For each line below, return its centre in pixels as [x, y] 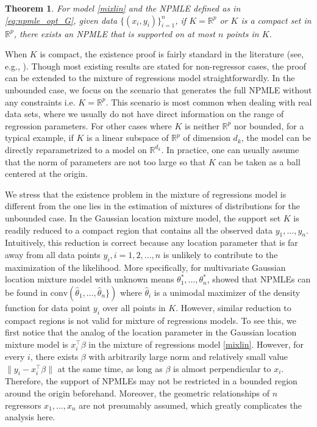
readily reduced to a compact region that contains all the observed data [139, 230]
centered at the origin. [46, 174]
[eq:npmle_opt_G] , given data [61, 20]
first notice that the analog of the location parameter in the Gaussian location [151, 332]
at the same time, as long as [110, 368]
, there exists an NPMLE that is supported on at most [114, 33]
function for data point [48, 307]
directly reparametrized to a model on [76, 149]
